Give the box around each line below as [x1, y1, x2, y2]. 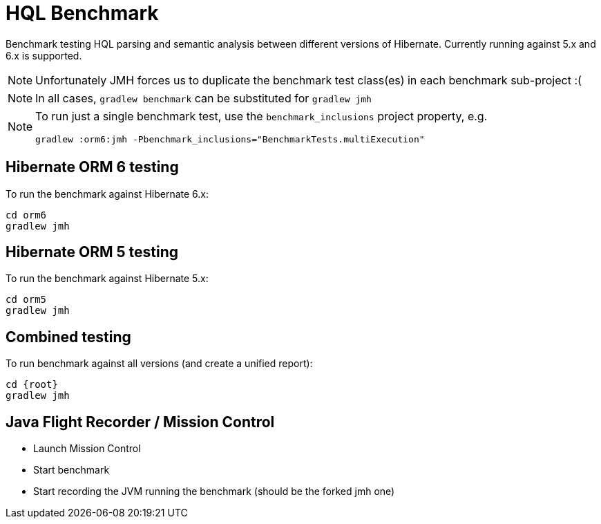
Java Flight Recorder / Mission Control [6, 413, 275, 431]
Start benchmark [33, 464, 110, 476]
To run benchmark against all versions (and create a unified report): [6, 357, 313, 370]
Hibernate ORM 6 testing [6, 158, 179, 176]
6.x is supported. [6, 49, 82, 62]
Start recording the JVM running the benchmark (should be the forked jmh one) [33, 485, 395, 498]
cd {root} [6, 379, 58, 391]
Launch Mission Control [33, 442, 141, 455]
